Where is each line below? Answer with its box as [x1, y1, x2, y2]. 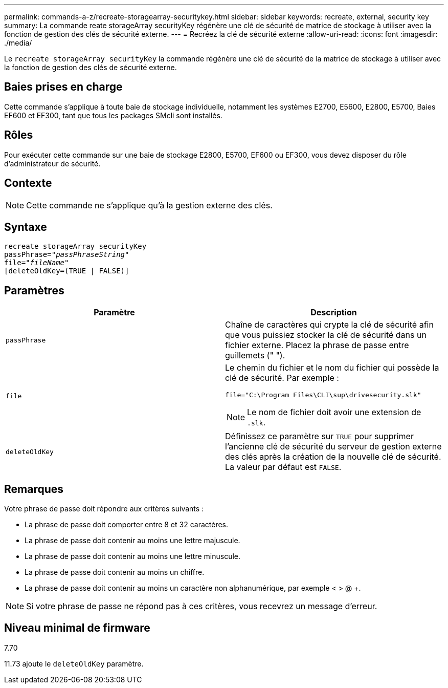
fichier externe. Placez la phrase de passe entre [225, 340, 409, 351]
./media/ [4, 38, 32, 47]
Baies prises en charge [4, 80, 123, 94]
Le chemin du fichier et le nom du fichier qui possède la [225, 362, 439, 373]
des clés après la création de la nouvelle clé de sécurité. [225, 451, 441, 462]
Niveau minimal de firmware [4, 621, 150, 635]
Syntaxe [4, 220, 47, 233]
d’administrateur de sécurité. [4, 159, 101, 168]
